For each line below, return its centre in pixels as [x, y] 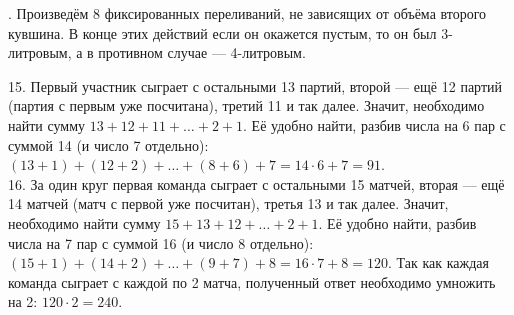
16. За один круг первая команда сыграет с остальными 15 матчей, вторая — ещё [256, 183]
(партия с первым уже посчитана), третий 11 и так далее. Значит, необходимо [246, 105]
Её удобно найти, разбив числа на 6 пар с [378, 124]
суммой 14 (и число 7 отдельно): [108, 144]
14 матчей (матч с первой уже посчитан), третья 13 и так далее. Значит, [228, 203]
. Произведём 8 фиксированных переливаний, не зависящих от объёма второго [247, 13]
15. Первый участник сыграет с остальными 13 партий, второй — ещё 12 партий [255, 85]
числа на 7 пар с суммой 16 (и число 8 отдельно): [161, 242]
